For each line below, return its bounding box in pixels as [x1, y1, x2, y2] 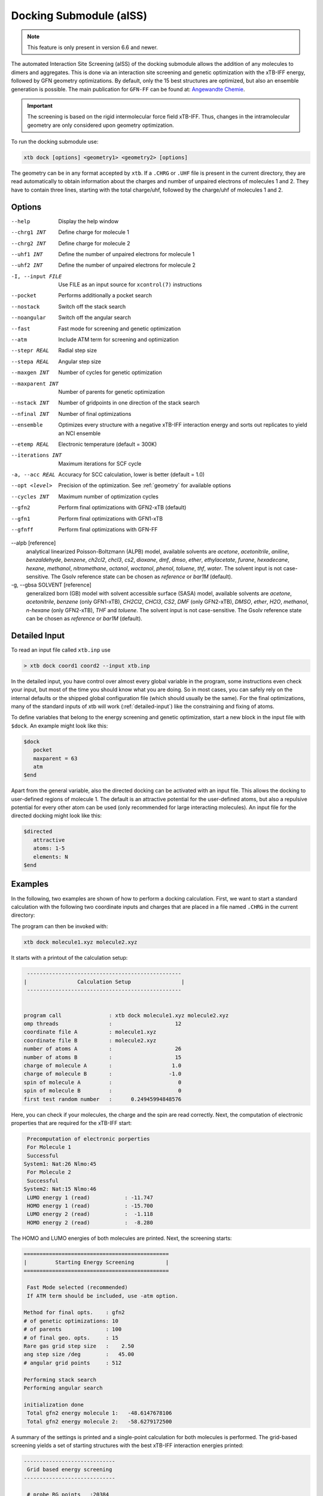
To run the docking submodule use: [11, 138, 99, 145]
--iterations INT [11, 452, 62, 459]
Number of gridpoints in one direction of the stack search [58, 399, 200, 406]
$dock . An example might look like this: [11, 722, 108, 729]
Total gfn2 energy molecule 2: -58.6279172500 [27, 1418, 172, 1425]
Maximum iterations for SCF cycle [58, 460, 142, 467]
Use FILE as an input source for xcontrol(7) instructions [58, 281, 202, 288]
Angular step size [58, 358, 102, 365]
